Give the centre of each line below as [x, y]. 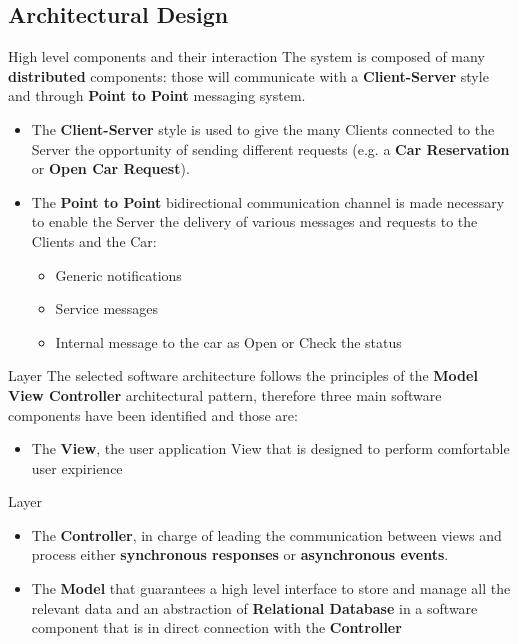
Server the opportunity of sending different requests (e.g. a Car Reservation [270, 148]
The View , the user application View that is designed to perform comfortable [270, 448]
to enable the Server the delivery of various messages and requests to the [254, 221]
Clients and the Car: [94, 240]
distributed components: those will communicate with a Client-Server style [248, 75]
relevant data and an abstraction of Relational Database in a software [254, 607]
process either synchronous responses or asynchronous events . [240, 554]
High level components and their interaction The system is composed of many [246, 56]
